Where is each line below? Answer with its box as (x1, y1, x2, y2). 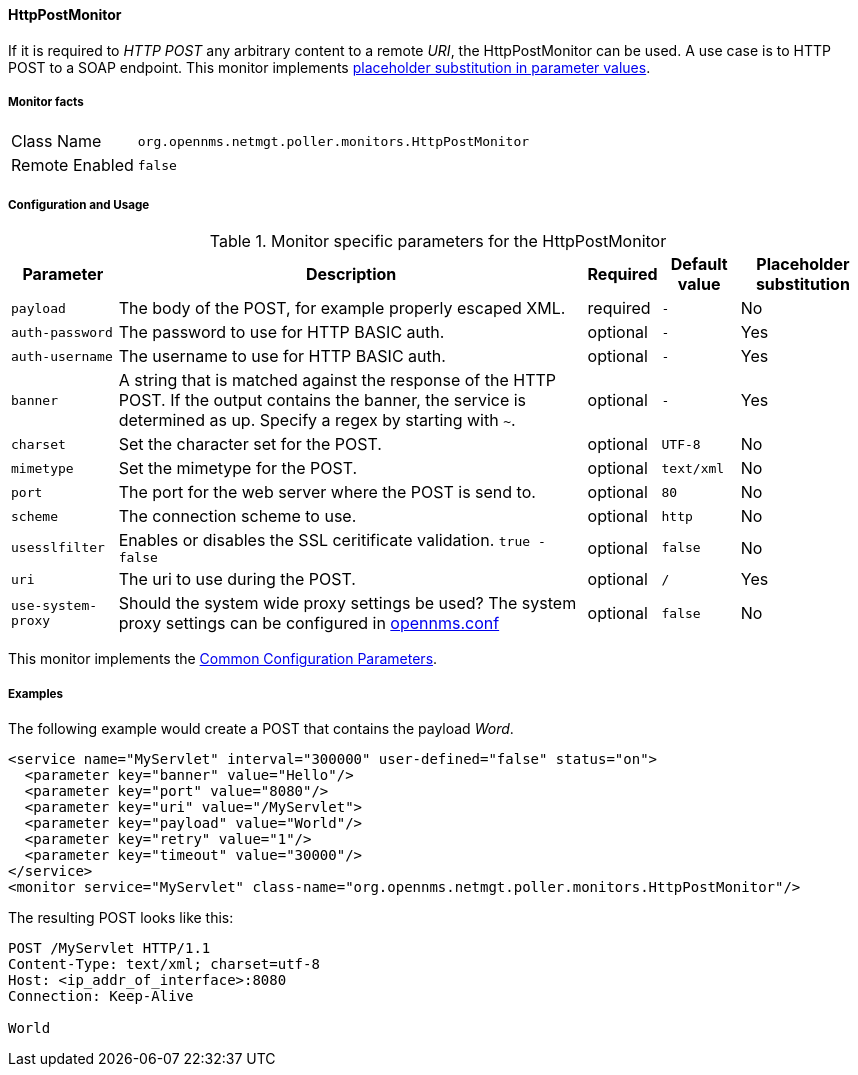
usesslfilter (11, 540, 105, 556)
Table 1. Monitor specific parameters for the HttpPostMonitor (209, 231, 667, 252)
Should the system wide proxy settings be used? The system (118, 593, 577, 614)
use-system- (11, 598, 98, 614)
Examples (8, 686, 63, 701)
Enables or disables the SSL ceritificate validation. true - (118, 530, 546, 551)
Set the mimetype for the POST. (118, 458, 358, 479)
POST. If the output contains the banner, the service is (118, 390, 527, 411)
